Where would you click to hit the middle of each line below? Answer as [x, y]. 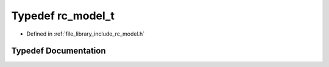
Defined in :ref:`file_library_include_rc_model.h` [86, 34]
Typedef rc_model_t [63, 16]
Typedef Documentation [58, 51]
